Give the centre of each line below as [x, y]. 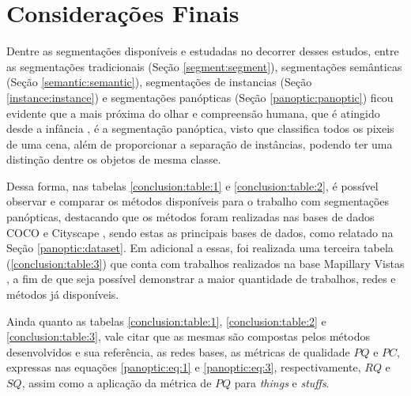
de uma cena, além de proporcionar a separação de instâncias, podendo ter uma [200, 143]
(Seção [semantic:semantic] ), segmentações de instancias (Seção [159, 82]
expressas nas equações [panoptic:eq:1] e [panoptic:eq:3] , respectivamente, [184, 367]
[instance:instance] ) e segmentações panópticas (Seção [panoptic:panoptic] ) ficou [200, 97]
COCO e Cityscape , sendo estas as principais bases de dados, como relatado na [200, 232]
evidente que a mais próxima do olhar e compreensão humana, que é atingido [193, 113]
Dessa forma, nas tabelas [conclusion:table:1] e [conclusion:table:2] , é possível [192, 185]
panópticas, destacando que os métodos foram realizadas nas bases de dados [190, 217]
